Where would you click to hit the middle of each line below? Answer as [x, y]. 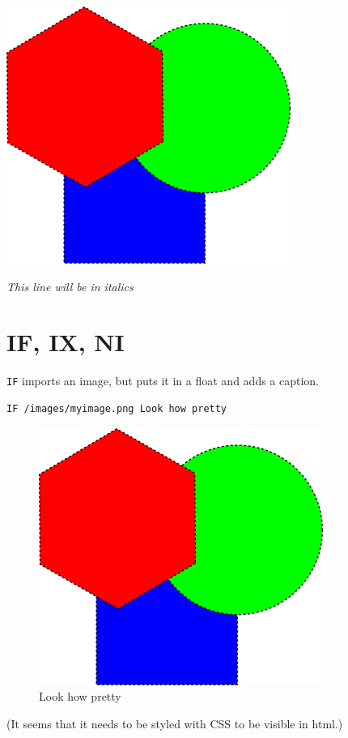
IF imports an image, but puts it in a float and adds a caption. [163, 381]
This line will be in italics [70, 286]
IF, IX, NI [66, 342]
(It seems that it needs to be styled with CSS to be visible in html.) [175, 723]
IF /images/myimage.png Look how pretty [117, 408]
